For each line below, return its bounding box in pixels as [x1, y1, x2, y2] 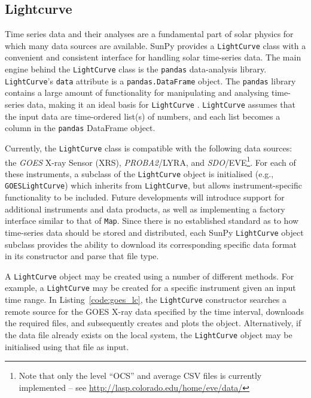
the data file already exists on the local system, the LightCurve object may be [5, 328, 292, 341]
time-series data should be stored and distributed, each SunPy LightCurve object [5, 226, 304, 238]
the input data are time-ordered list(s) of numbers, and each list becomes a [5, 110, 280, 122]
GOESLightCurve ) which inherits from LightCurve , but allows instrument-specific [5, 179, 302, 192]
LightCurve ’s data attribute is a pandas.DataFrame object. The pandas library [5, 74, 296, 87]
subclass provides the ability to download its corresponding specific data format [5, 238, 297, 250]
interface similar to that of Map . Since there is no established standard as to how [5, 214, 299, 227]
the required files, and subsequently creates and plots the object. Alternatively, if [5, 317, 301, 329]
